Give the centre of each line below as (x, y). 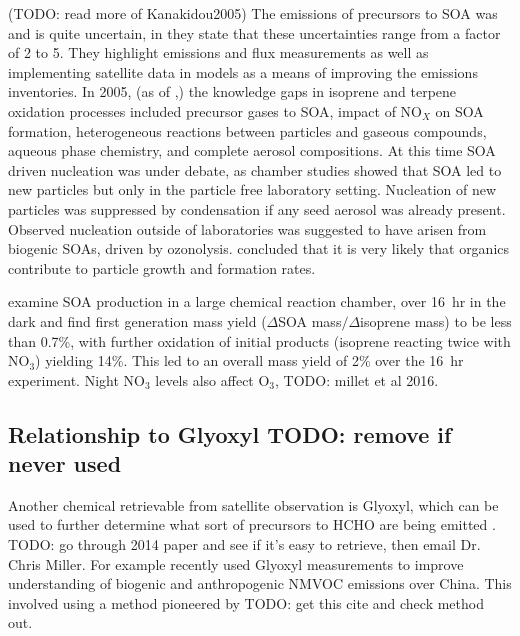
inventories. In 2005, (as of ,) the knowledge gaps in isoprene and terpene (232, 91)
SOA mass (310, 320)
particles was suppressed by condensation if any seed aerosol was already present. (257, 208)
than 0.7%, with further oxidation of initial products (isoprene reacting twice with (259, 340)
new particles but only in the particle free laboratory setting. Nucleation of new (252, 189)
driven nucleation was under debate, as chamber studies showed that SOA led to (255, 169)
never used (65, 463)
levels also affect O (212, 379)
